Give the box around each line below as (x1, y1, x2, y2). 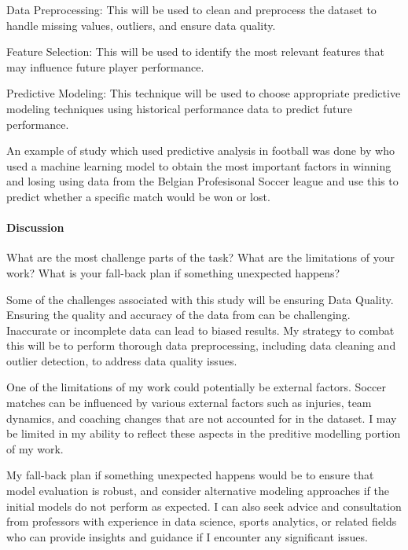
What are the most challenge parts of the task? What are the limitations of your (6, 249, 395, 266)
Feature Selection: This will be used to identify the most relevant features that (6, 43, 384, 60)
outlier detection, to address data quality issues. (6, 352, 237, 368)
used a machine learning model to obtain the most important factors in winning (6, 157, 391, 174)
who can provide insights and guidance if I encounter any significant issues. (6, 528, 368, 544)
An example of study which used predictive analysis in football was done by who (6, 142, 395, 159)
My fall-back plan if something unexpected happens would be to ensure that (6, 467, 374, 483)
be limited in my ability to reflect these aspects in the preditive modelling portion (6, 425, 401, 442)
